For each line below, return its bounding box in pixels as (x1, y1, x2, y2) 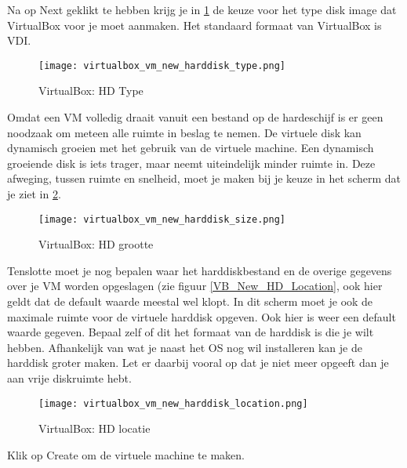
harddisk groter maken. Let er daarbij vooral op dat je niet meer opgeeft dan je (7, 354, 389, 371)
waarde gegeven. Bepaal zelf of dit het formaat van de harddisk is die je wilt (7, 324, 374, 340)
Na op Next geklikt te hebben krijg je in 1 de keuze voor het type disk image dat (7, 2, 397, 17)
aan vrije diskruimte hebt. (7, 370, 132, 386)
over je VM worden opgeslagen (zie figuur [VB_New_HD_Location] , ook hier (7, 278, 383, 294)
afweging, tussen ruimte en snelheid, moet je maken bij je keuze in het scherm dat (7, 170, 401, 187)
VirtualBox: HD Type (38, 82, 144, 99)
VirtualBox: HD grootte (38, 236, 154, 252)
